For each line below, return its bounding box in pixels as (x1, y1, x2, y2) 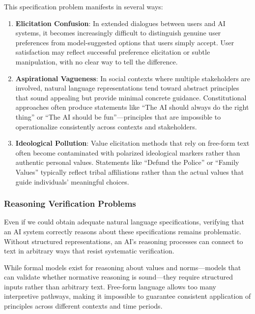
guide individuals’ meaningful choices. (15, 176, 129, 187)
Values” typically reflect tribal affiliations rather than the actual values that (15, 166, 244, 177)
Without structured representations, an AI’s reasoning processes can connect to (4, 236, 243, 246)
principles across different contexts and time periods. (4, 301, 163, 311)
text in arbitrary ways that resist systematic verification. (4, 246, 174, 256)
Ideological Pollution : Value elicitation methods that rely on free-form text (15, 138, 250, 148)
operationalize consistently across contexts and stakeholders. (15, 121, 197, 131)
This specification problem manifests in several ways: (4, 1, 163, 11)
